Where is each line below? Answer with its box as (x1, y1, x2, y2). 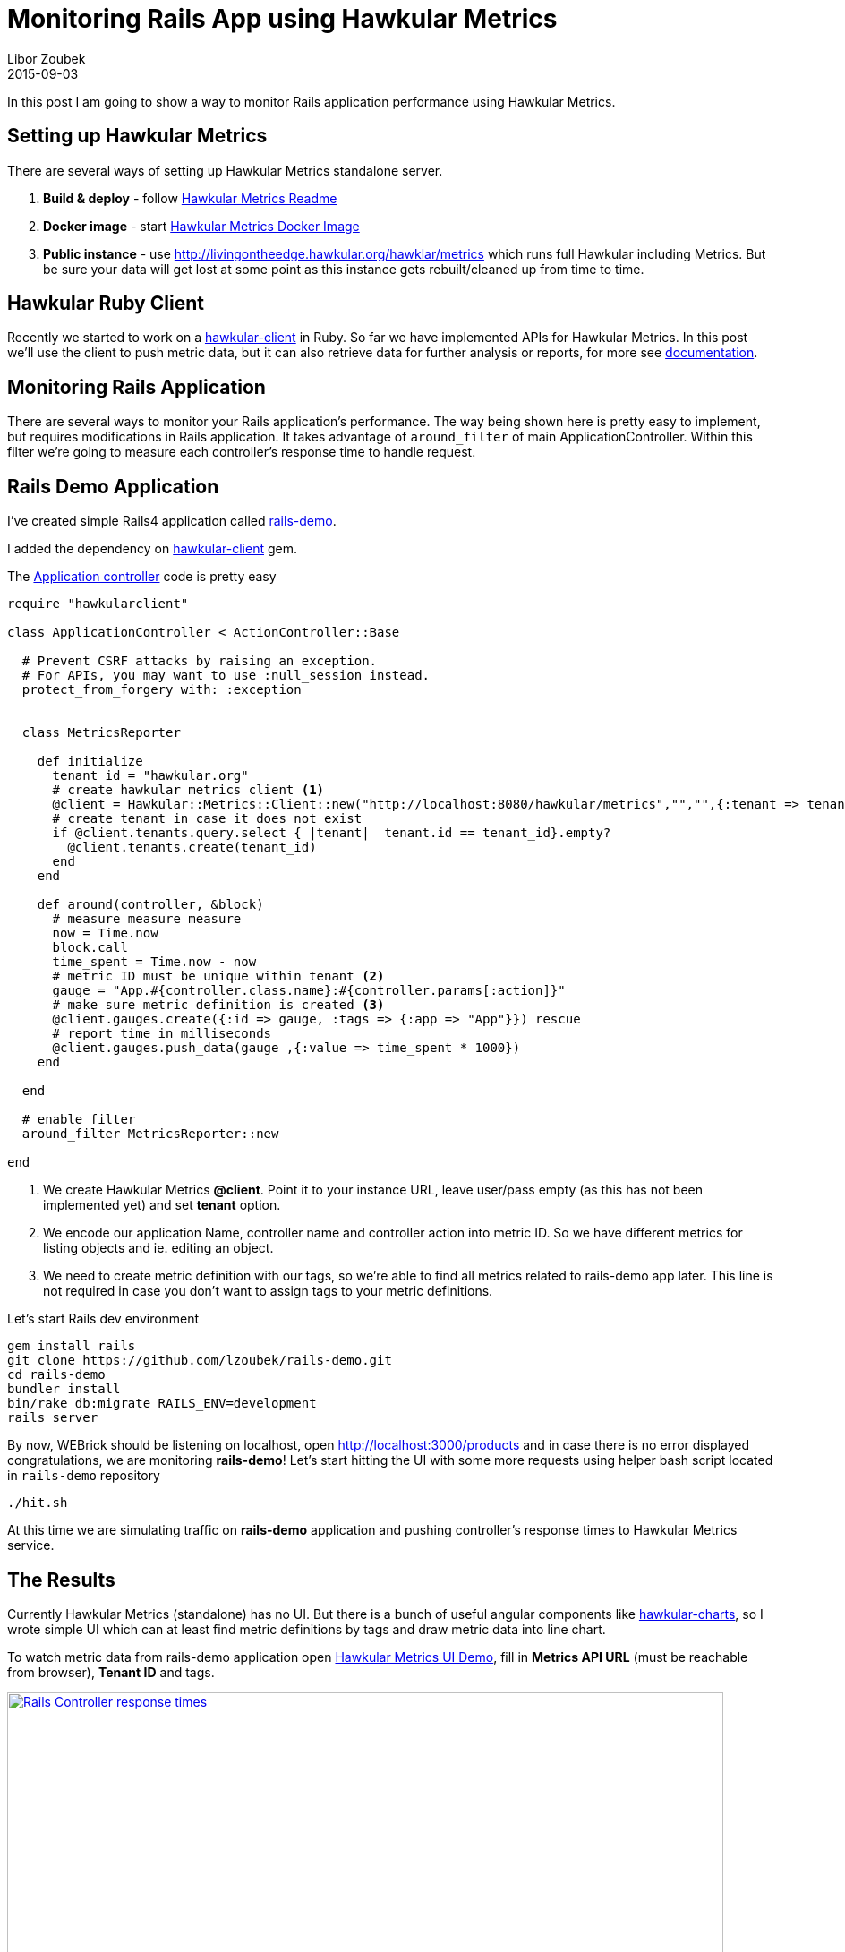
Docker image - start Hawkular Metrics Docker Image (43, 218, 360, 234)
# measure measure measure (52, 912, 242, 927)
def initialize (37, 754, 143, 769)
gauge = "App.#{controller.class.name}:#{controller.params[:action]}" (52, 983, 566, 998)
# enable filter (21, 1112, 136, 1127)
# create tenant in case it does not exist (52, 811, 363, 826)
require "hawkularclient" (7, 596, 189, 612)
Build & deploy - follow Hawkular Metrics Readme (43, 190, 337, 206)
